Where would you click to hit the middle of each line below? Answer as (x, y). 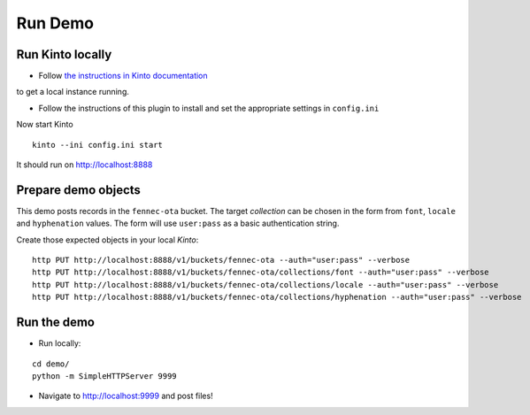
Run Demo (55, 23)
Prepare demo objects (79, 190)
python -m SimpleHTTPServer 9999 (104, 376)
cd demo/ (51, 364)
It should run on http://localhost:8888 (84, 165)
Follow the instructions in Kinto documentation (123, 76)
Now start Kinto (45, 125)
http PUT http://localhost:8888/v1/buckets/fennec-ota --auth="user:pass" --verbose (221, 260)
